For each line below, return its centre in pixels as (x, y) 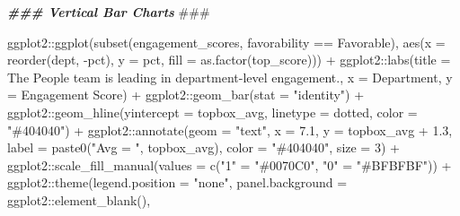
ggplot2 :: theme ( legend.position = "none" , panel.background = (177, 182)
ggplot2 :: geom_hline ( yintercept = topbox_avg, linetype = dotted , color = (212, 112)
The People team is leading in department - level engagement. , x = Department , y (230, 77)
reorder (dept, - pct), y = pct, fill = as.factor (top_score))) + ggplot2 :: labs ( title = (229, 60)
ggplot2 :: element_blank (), (79, 199)
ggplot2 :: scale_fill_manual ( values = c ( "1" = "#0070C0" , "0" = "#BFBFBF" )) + (230, 164)
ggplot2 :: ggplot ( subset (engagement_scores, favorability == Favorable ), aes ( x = (226, 42)
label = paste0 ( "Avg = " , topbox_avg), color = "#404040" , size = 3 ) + (203, 147)
